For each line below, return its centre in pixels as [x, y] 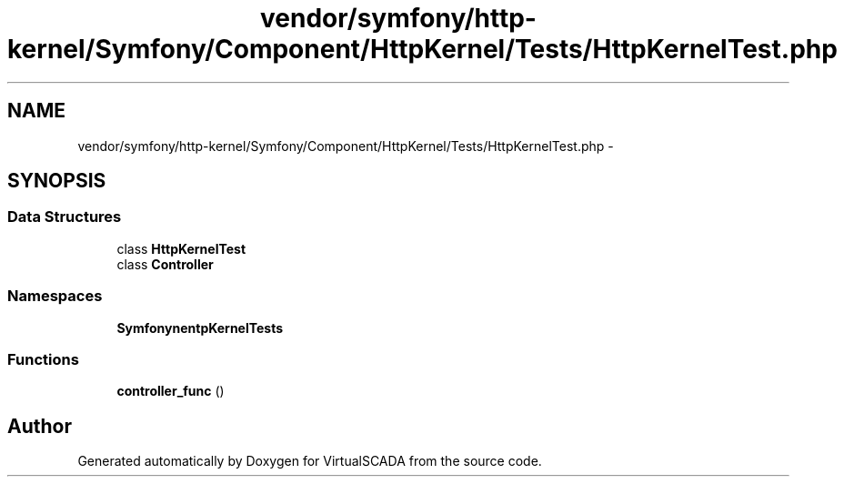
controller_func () [171, 391]
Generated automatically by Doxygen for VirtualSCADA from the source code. [310, 461]
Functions [43, 359]
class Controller [165, 264]
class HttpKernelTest [181, 248]
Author [40, 426]
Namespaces [55, 296]
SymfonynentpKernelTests [200, 328]
